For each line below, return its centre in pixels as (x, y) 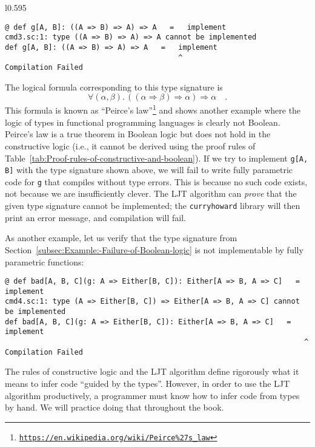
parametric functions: (45, 261)
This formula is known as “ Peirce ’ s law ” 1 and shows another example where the (153, 109)
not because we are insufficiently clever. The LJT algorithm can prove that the (151, 193)
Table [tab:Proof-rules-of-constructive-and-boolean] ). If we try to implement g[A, (157, 158)
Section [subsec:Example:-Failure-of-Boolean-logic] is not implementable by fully (154, 249)
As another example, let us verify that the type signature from (121, 238)
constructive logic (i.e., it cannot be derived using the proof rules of (130, 145)
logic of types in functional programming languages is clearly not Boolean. (143, 122)
